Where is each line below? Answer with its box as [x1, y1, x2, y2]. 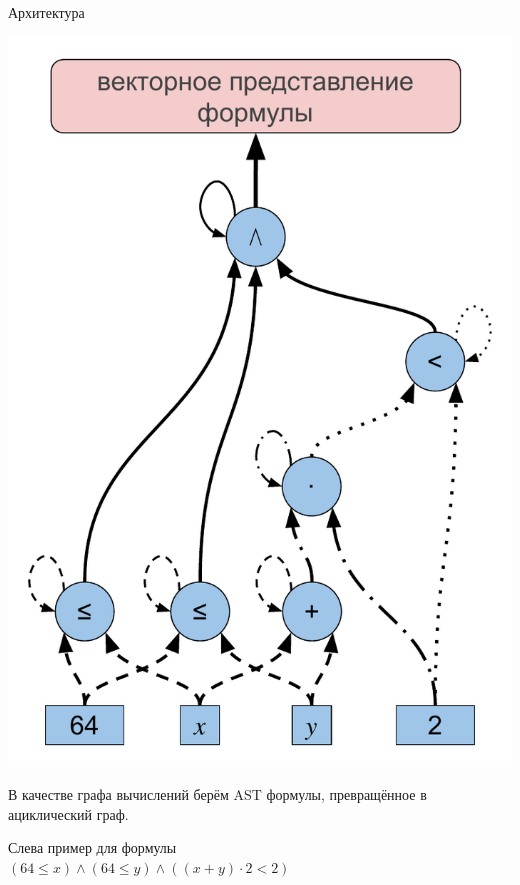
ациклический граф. [8, 803, 129, 824]
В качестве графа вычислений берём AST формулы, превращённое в [8, 784, 427, 805]
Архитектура [8, 2, 85, 22]
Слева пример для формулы [8, 837, 177, 858]
